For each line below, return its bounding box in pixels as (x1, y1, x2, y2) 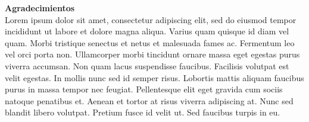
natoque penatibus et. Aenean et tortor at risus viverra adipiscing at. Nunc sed (5, 94, 294, 107)
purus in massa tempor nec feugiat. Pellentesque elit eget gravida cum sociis (5, 83, 283, 95)
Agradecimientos (5, 2, 75, 14)
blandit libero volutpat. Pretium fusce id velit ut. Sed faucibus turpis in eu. (5, 106, 280, 118)
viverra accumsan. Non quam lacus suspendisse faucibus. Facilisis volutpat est (5, 59, 289, 72)
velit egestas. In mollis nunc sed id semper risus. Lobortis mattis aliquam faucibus (5, 71, 304, 84)
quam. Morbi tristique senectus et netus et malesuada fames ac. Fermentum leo (5, 36, 295, 49)
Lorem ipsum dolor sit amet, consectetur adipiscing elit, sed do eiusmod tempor (5, 13, 296, 25)
